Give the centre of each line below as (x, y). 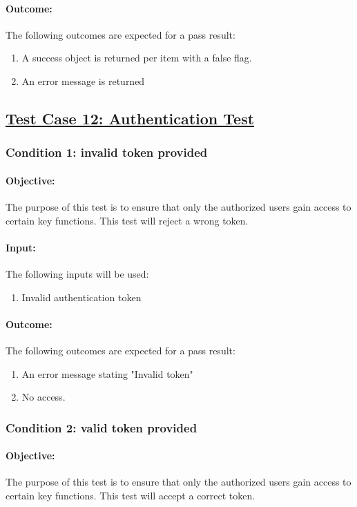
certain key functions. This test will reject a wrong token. (127, 220)
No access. (44, 397)
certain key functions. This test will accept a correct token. (131, 495)
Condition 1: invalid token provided (107, 152)
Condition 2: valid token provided (102, 427)
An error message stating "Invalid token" (107, 373)
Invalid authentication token (81, 297)
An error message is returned (83, 80)
